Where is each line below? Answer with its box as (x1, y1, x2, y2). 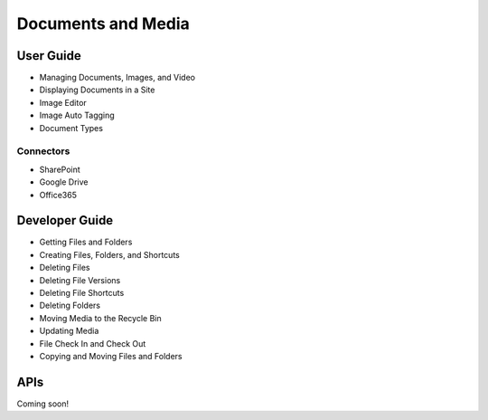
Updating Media (39, 326, 99, 337)
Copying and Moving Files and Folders (39, 350, 183, 361)
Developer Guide (16, 213, 114, 228)
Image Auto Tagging (39, 110, 115, 121)
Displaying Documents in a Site (39, 84, 155, 95)
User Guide (16, 48, 81, 63)
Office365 (39, 189, 77, 200)
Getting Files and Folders (39, 236, 133, 248)
